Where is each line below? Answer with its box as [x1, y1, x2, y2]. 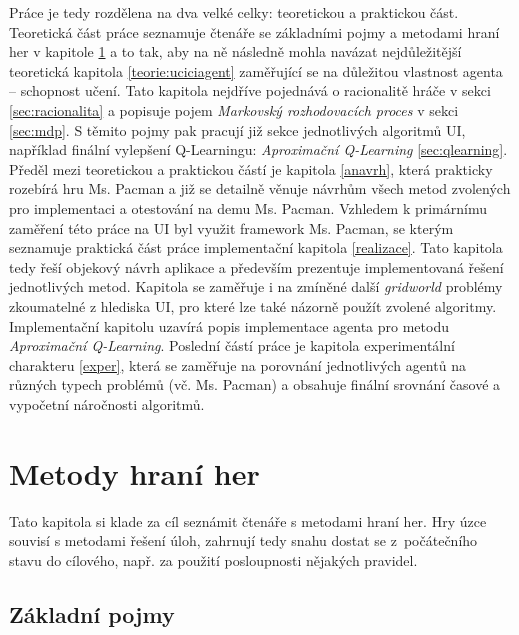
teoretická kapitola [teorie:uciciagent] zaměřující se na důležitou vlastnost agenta [9, 60, 503, 81]
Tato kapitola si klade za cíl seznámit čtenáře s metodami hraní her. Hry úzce [9, 510, 487, 531]
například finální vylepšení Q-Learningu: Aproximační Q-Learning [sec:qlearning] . [9, 139, 508, 160]
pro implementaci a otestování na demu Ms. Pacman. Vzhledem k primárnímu [9, 197, 488, 218]
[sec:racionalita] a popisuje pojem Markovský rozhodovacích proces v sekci [9, 99, 459, 120]
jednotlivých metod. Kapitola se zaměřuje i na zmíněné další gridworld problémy [9, 276, 503, 297]
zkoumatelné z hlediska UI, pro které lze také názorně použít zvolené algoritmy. [9, 295, 497, 316]
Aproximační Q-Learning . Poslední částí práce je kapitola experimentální [9, 335, 455, 356]
